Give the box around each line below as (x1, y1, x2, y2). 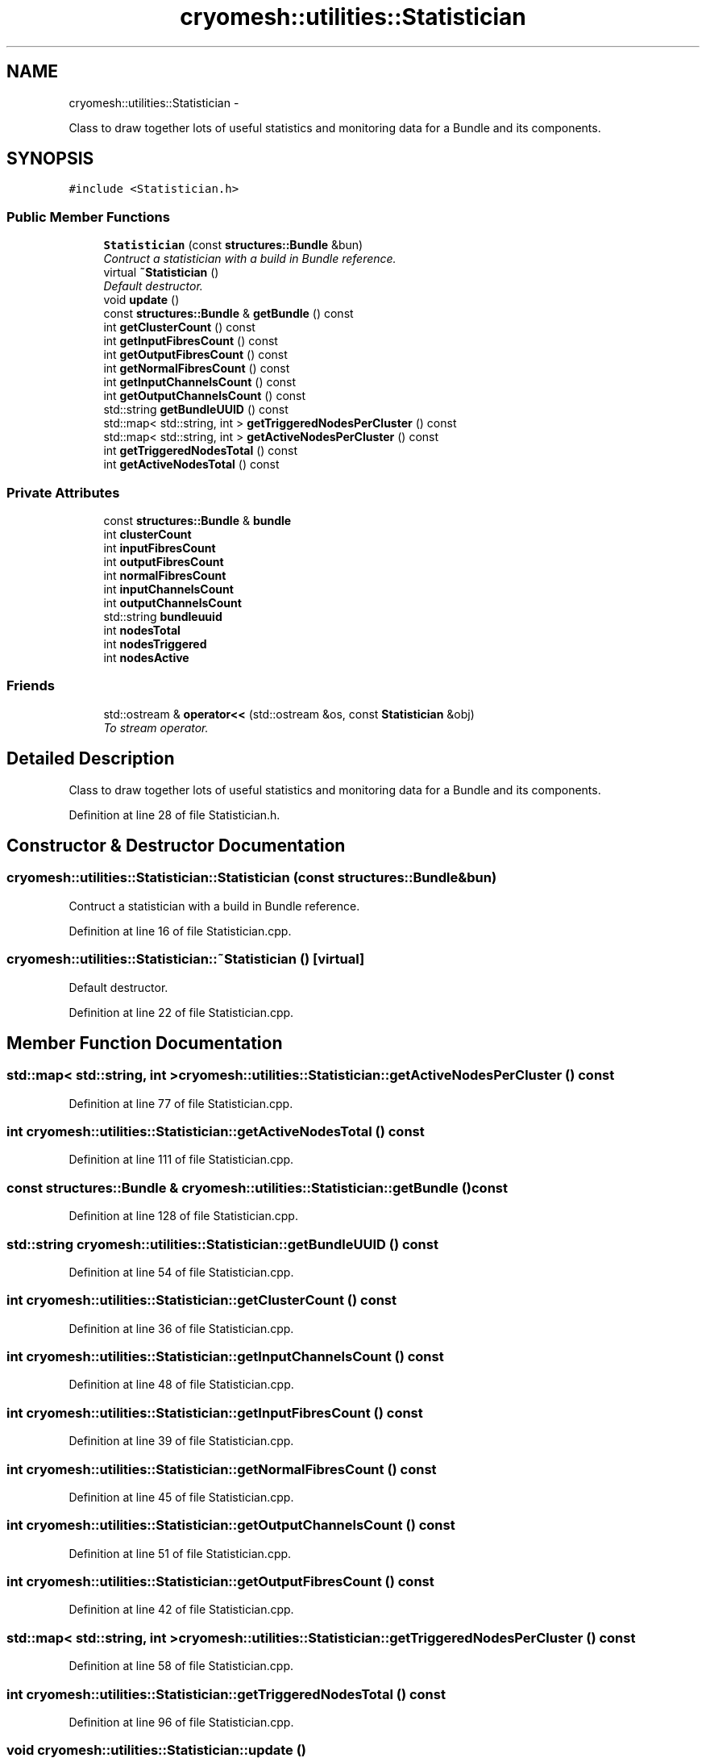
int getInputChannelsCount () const (103, 375, 297, 390)
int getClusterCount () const (103, 320, 255, 335)
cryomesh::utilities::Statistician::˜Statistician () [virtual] (6, 951, 365, 968)
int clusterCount (103, 527, 192, 541)
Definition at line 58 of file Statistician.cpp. (69, 1659, 294, 1673)
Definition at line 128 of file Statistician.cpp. (69, 1209, 298, 1223)
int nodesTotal (103, 623, 181, 637)
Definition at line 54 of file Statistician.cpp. (69, 1264, 294, 1279)
